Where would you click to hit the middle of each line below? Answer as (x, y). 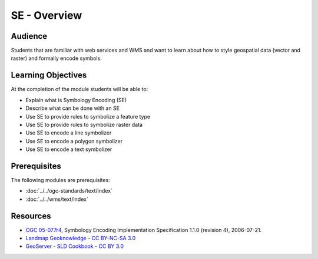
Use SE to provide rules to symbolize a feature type (88, 116)
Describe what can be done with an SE (73, 108)
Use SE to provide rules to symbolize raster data (84, 125)
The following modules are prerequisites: (60, 180)
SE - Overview (47, 15)
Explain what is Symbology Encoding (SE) (76, 100)
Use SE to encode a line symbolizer (69, 133)
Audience (29, 36)
